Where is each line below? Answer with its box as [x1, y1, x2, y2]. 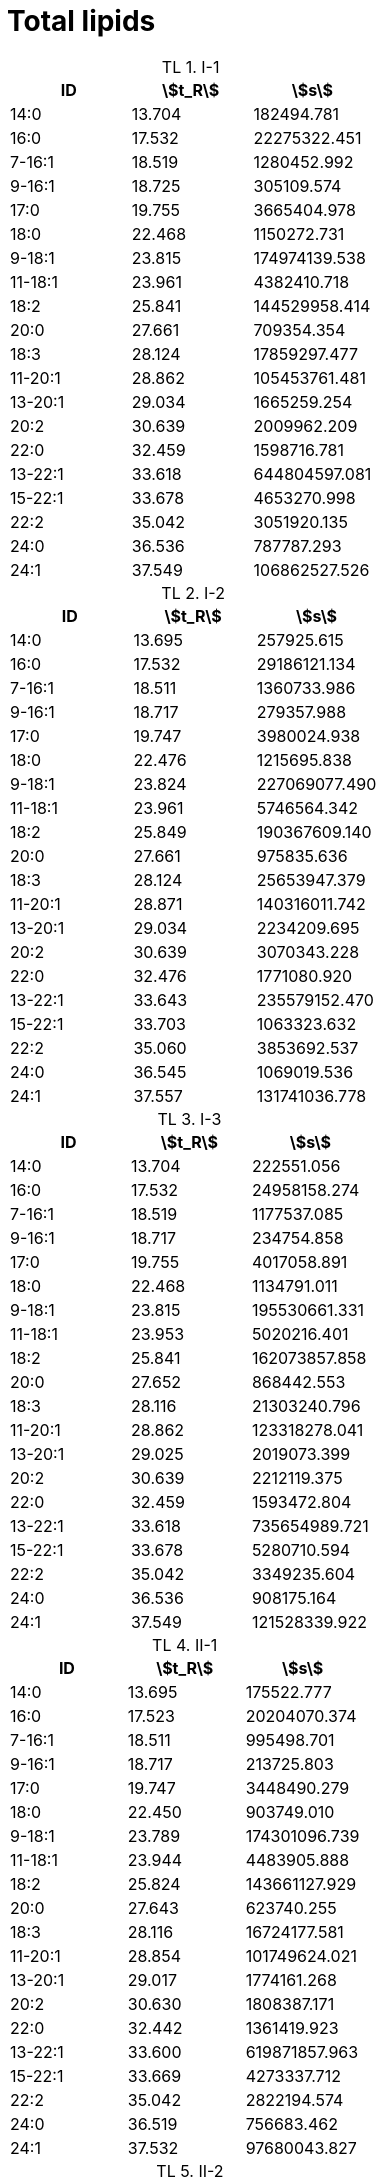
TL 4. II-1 [152, 1634, 218, 1655]
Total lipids [7, 4, 156, 38]
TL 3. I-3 [157, 1108, 222, 1129]
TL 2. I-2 [161, 582, 225, 603]
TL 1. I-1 [161, 56, 220, 77]
